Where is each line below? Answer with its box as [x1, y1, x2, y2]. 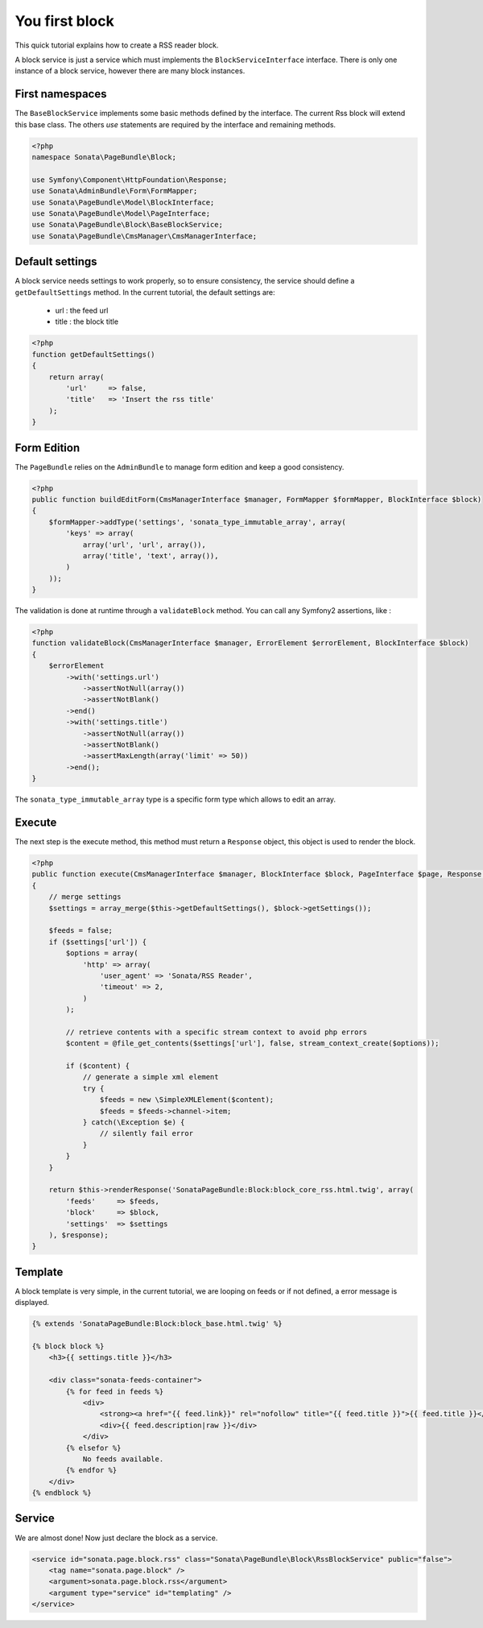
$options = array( [65, 949, 138, 958]
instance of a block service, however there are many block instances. [14, 66, 246, 76]
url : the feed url [55, 306, 109, 316]
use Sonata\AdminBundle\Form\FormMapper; [31, 186, 198, 196]
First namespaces [14, 87, 107, 101]
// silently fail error [99, 1129, 193, 1138]
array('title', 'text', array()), [82, 551, 219, 560]
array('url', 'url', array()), [82, 540, 207, 549]
